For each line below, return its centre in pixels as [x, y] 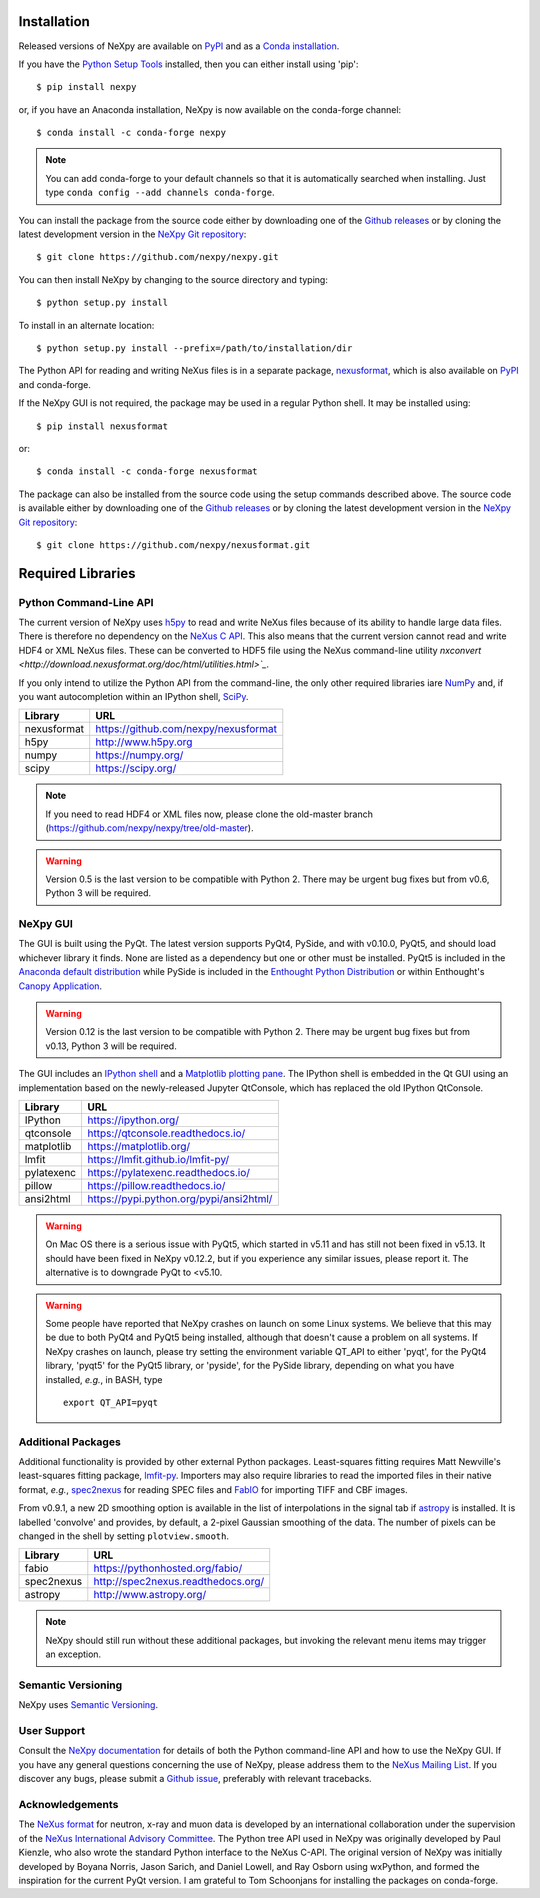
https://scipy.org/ [136, 768]
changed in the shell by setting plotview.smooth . [124, 1536]
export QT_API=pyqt [111, 1402]
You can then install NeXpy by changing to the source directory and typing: [173, 279]
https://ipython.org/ [133, 1120]
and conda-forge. [55, 384]
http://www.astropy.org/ [150, 1595]
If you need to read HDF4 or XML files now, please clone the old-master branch [209, 814]
